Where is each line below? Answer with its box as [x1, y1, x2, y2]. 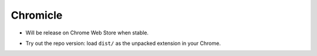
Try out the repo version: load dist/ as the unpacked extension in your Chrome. [25, 40, 221, 47]
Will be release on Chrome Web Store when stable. [25, 29, 149, 36]
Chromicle [11, 9, 63, 22]
